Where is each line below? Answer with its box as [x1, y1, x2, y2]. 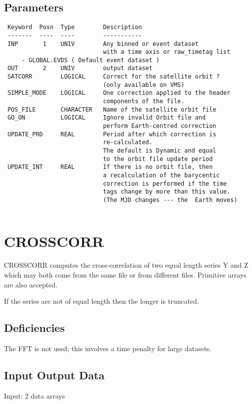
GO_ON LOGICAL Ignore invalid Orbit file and [7, 114, 206, 121]
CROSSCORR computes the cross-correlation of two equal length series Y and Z [4, 260, 249, 270]
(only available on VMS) [103, 81, 185, 88]
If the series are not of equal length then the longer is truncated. [4, 296, 199, 306]
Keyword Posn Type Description [7, 24, 142, 31]
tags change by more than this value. [103, 188, 231, 196]
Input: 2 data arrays [4, 390, 65, 401]
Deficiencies [4, 320, 65, 335]
